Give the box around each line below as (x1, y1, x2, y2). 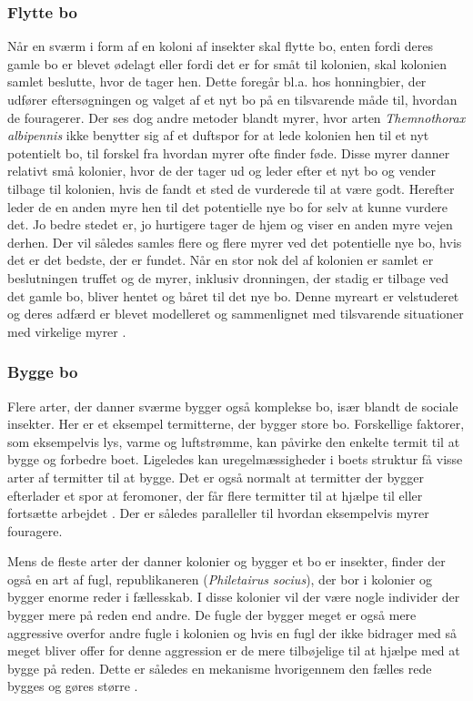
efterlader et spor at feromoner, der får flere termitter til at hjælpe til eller (7, 485, 423, 504)
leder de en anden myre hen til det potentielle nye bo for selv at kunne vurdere (7, 197, 448, 216)
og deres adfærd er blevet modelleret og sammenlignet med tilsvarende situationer (7, 304, 464, 323)
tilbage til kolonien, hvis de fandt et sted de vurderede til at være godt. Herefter (7, 178, 455, 198)
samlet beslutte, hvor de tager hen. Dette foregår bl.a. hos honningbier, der (7, 72, 427, 91)
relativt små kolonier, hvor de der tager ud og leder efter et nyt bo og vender (7, 161, 436, 180)
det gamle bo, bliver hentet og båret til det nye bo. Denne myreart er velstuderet (7, 286, 459, 305)
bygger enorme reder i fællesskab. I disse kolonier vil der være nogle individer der (7, 587, 460, 606)
